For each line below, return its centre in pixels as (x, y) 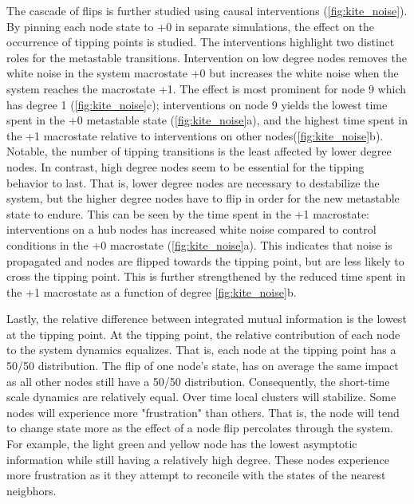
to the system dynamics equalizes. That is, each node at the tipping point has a (201, 350)
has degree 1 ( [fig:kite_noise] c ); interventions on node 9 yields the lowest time (197, 104)
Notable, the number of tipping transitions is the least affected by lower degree (199, 151)
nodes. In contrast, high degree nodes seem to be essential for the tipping (185, 166)
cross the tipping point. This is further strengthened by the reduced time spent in (206, 276)
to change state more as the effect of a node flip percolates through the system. (200, 428)
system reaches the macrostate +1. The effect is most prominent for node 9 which (207, 88)
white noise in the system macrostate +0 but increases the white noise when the (203, 73)
